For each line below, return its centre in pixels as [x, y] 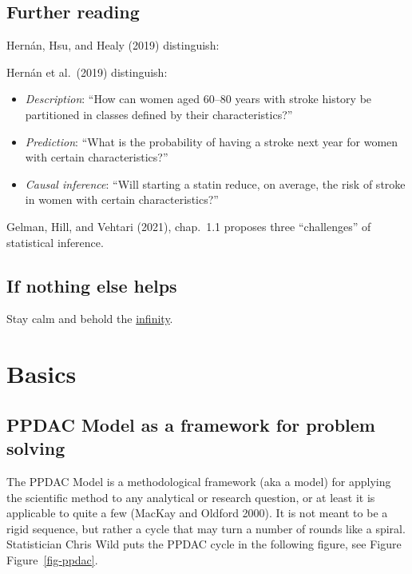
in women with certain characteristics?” [122, 199]
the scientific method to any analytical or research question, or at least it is [191, 497]
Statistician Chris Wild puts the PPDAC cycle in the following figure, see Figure [204, 544]
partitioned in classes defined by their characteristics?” [159, 114]
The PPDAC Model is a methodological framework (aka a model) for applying [199, 481]
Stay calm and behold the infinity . [90, 319]
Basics [42, 374]
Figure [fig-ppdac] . [52, 559]
